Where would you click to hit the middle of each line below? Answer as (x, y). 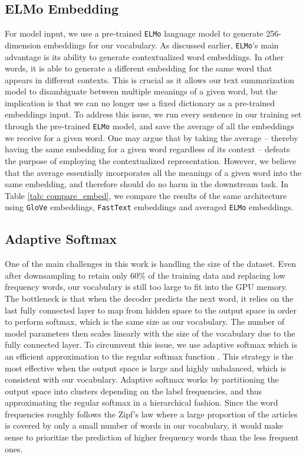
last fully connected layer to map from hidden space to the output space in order (151, 310)
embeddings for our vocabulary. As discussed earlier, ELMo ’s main (161, 45)
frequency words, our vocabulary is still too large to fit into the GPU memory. (146, 287)
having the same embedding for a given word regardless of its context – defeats (147, 149)
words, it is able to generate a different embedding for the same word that (139, 68)
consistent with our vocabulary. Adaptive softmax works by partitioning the (142, 379)
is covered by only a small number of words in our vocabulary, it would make (144, 425)
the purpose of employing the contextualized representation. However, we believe (151, 160)
